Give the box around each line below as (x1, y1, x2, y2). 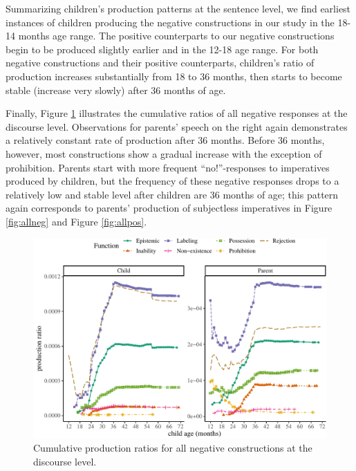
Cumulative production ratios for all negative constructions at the (33, 441, 312, 455)
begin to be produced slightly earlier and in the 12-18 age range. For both (6, 41, 319, 56)
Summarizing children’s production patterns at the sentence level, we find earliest (6, 1, 351, 15)
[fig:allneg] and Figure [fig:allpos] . (6, 214, 147, 228)
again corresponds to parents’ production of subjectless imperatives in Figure (6, 201, 332, 215)
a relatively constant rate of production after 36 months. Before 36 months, (6, 133, 325, 147)
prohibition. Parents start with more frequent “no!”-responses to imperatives (6, 160, 330, 174)
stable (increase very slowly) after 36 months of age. (6, 82, 226, 97)
